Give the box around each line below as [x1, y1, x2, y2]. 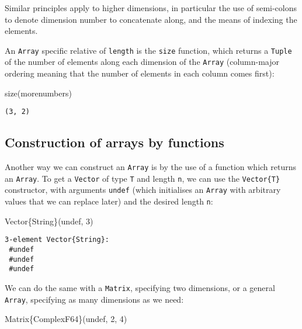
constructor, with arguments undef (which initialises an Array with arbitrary [5, 183, 281, 196]
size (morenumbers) [5, 86, 72, 99]
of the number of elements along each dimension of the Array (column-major [5, 56, 280, 68]
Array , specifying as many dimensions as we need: [5, 293, 184, 305]
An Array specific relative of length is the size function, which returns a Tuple [5, 44, 292, 56]
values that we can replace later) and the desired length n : [5, 195, 213, 207]
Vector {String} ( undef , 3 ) [5, 214, 93, 227]
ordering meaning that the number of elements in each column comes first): [5, 67, 275, 79]
